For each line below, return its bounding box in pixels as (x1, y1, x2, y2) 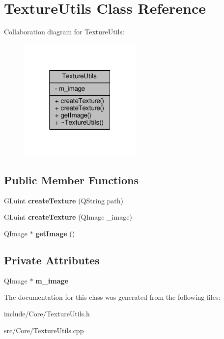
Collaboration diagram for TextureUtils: (4, 27, 124, 37)
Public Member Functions (4, 172, 139, 188)
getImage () (35, 228, 75, 239)
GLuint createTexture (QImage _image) (4, 212, 132, 222)
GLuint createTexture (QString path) (4, 195, 124, 205)
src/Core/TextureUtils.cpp (4, 325, 84, 335)
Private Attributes (4, 253, 100, 268)
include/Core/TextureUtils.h (4, 309, 90, 319)
